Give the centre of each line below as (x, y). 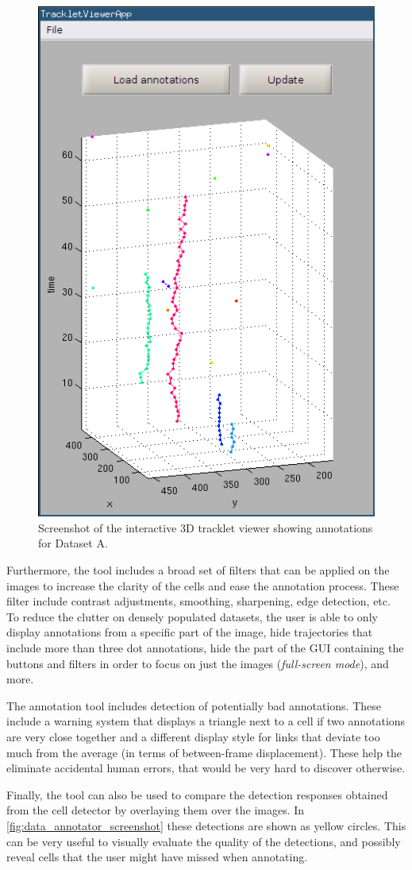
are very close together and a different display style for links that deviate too (193, 737)
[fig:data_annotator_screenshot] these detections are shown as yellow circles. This (206, 825)
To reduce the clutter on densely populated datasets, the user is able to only (192, 616)
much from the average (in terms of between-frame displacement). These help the (204, 752)
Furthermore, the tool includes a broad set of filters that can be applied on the (198, 570)
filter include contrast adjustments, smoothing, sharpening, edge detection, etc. (198, 601)
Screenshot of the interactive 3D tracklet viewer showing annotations (206, 527)
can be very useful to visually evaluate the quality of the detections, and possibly (204, 841)
